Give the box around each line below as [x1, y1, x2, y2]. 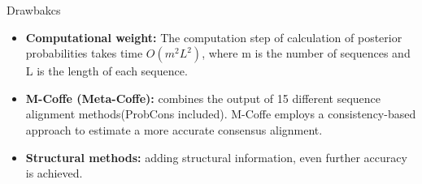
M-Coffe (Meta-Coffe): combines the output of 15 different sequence [25, 89, 381, 106]
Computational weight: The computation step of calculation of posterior [25, 28, 402, 45]
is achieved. [25, 165, 83, 182]
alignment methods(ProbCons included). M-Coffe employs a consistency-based [25, 105, 416, 122]
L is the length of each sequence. [25, 62, 188, 79]
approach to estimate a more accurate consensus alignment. [25, 121, 323, 138]
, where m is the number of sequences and [202, 45, 411, 62]
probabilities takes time [25, 45, 143, 62]
